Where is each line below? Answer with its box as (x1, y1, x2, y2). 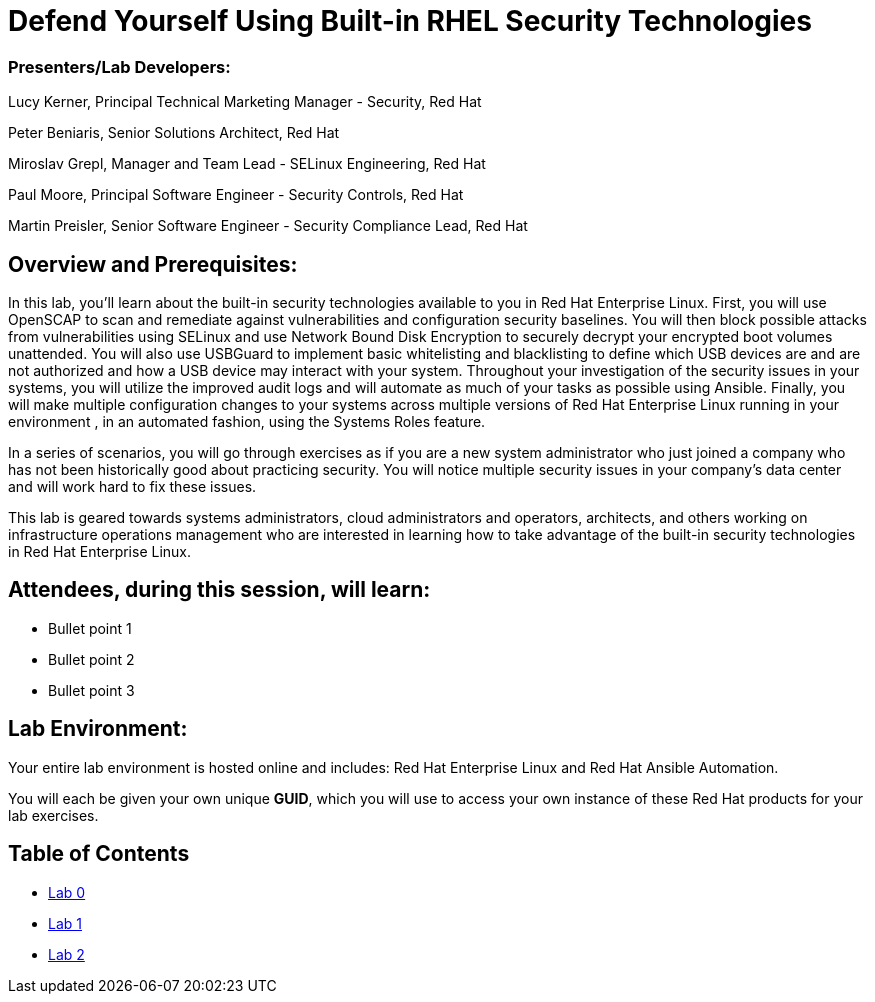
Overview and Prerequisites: (8, 251, 298, 277)
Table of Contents (8, 841, 190, 867)
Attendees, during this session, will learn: (8, 577, 431, 603)
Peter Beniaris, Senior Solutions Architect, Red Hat (8, 124, 340, 142)
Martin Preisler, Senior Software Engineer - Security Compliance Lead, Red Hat (8, 217, 528, 235)
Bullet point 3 (48, 681, 135, 699)
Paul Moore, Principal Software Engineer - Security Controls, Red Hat (8, 186, 464, 204)
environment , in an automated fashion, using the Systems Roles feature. (8, 412, 486, 430)
